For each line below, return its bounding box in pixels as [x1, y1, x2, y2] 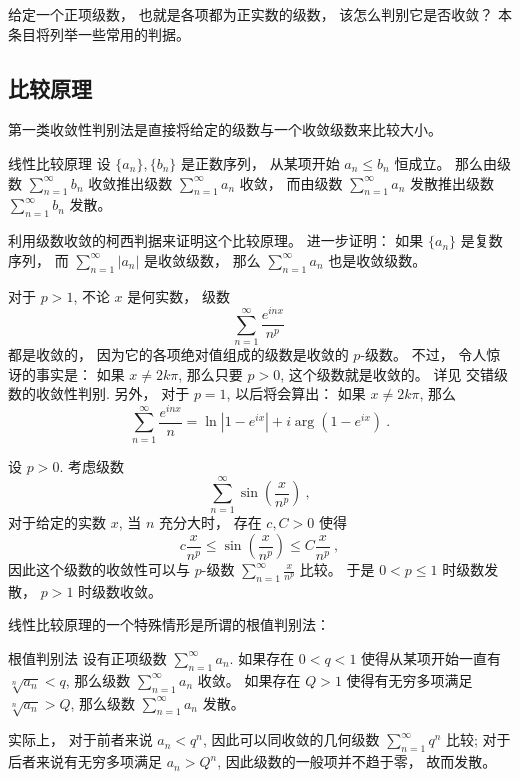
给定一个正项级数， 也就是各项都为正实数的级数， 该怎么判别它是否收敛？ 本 [8, 4, 512, 24]
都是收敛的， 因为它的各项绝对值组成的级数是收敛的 [8, 344, 349, 365]
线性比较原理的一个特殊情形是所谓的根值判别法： [8, 614, 330, 635]
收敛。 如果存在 [197, 669, 301, 690]
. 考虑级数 [59, 455, 124, 476]
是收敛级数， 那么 [144, 249, 261, 270]
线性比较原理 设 [8, 152, 111, 173]
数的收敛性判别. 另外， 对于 [8, 383, 190, 404]
